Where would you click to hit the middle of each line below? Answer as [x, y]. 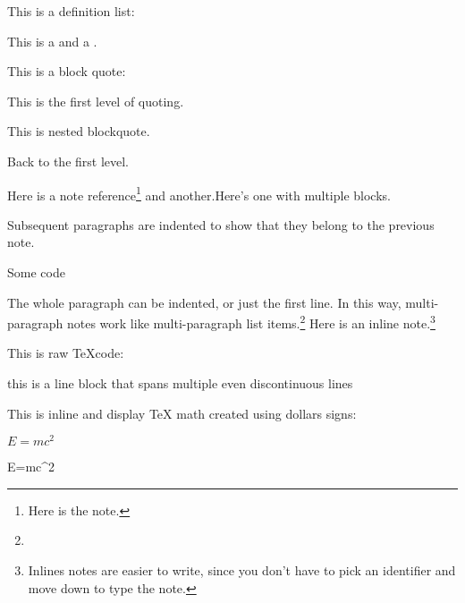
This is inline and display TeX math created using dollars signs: [182, 413]
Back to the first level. [68, 161]
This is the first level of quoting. [96, 101]
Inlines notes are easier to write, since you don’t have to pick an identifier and [242, 570]
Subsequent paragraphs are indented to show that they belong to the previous [221, 224]
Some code [36, 272]
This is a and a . [52, 41]
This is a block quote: [67, 71]
